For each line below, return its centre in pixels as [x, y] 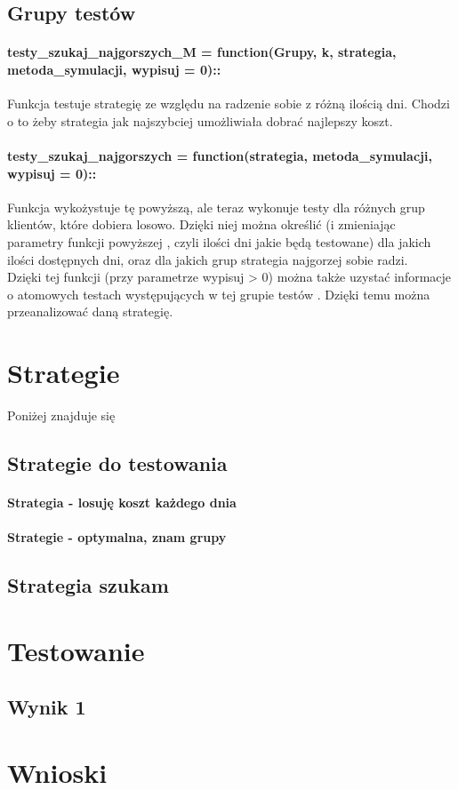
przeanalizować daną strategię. [90, 311]
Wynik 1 [47, 707]
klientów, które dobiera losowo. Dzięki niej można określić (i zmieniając [201, 224]
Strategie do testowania [117, 463]
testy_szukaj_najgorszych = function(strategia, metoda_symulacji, [220, 155]
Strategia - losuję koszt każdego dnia [122, 502]
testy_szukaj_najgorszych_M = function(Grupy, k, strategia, [202, 52]
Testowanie [76, 650]
